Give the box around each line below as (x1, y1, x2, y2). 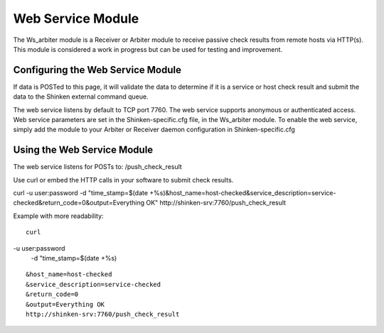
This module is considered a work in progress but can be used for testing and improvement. (13, 45, 283, 53)
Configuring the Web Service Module (13, 64, 181, 76)
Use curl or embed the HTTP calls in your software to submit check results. (13, 175, 234, 184)
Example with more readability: (13, 212, 104, 220)
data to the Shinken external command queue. (13, 92, 149, 101)
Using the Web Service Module (13, 144, 154, 156)
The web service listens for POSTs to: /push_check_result (13, 163, 183, 171)
